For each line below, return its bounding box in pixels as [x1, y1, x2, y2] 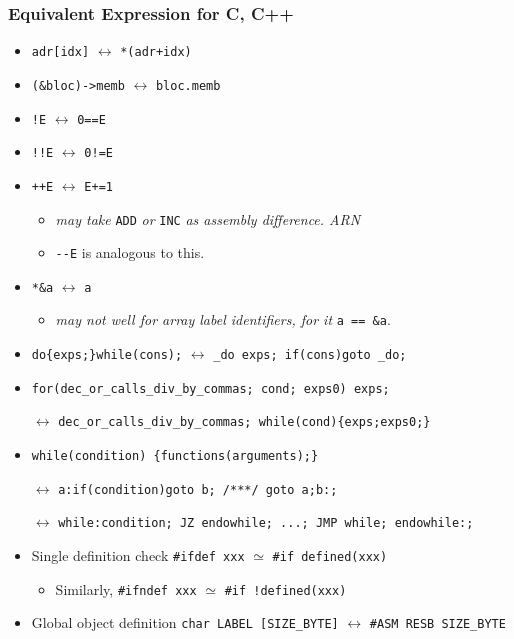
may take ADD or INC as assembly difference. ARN [55, 208, 361, 229]
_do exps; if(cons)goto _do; [213, 348, 407, 363]
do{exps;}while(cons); [31, 348, 183, 363]
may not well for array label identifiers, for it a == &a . [55, 309, 391, 330]
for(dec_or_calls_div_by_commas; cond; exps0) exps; [31, 381, 390, 396]
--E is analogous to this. [55, 242, 205, 263]
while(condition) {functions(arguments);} [31, 449, 319, 464]
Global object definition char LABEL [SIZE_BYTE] [31, 612, 339, 633]
